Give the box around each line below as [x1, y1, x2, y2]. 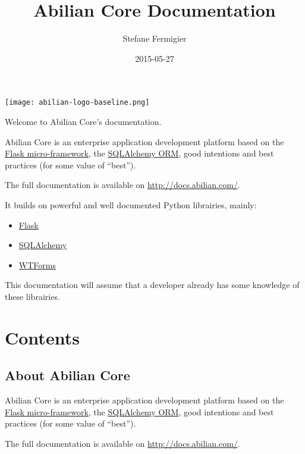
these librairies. [5, 290, 60, 302]
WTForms [18, 258, 56, 271]
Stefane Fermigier [122, 32, 187, 45]
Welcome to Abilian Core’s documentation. [5, 115, 162, 127]
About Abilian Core [5, 366, 130, 384]
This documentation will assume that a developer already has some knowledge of [5, 278, 300, 291]
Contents [5, 325, 80, 349]
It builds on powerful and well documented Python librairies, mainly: [5, 198, 257, 211]
